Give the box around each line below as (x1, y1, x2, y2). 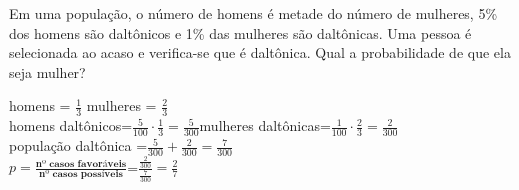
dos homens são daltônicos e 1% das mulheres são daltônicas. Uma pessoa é (9, 22, 472, 43)
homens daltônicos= (9, 115, 133, 136)
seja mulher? (9, 61, 86, 82)
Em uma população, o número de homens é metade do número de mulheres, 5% (9, 3, 498, 23)
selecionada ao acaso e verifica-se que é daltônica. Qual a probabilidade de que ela (9, 42, 511, 63)
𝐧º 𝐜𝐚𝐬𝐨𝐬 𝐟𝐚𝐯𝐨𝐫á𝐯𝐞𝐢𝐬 (35, 158, 127, 169)
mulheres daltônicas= (199, 115, 331, 136)
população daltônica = (9, 135, 148, 156)
